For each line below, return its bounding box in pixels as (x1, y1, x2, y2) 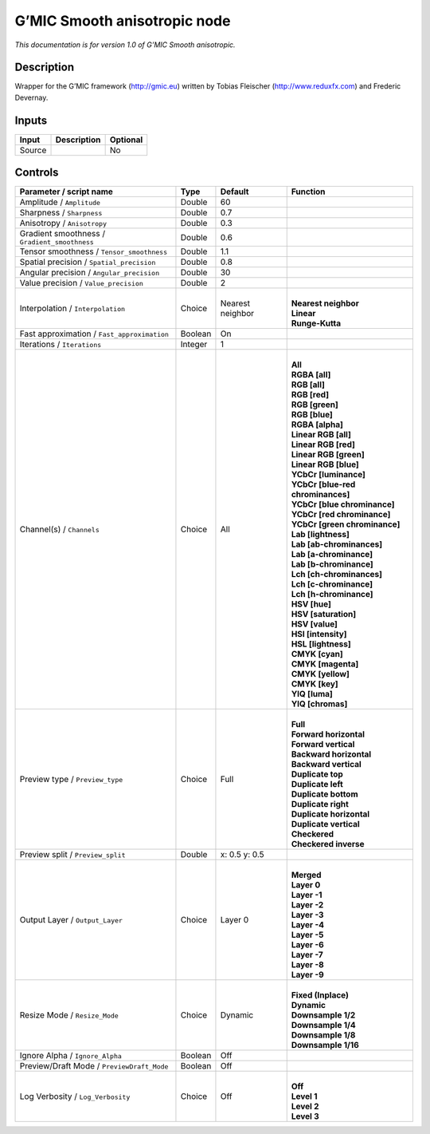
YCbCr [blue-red (291, 479, 356, 490)
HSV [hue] (291, 599, 332, 610)
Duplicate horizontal (291, 808, 370, 820)
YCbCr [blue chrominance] (291, 499, 395, 510)
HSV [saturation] (291, 609, 357, 620)
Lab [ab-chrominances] (291, 539, 382, 550)
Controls (14, 166, 59, 180)
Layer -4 (291, 919, 324, 931)
